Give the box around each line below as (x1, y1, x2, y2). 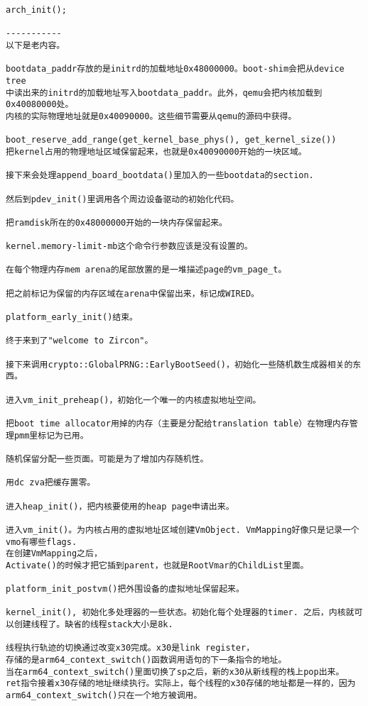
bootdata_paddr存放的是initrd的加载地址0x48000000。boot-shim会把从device (6, 64, 345, 75)
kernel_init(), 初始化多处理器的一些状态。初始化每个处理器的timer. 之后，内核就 (6, 607, 355, 618)
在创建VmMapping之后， (6, 548, 102, 559)
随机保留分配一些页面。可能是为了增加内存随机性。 (6, 453, 209, 464)
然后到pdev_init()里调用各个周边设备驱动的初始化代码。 (6, 194, 239, 204)
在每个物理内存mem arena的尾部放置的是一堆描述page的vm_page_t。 (6, 265, 287, 275)
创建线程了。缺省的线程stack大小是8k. (13, 619, 173, 630)
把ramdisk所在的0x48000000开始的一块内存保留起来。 (6, 217, 227, 228)
